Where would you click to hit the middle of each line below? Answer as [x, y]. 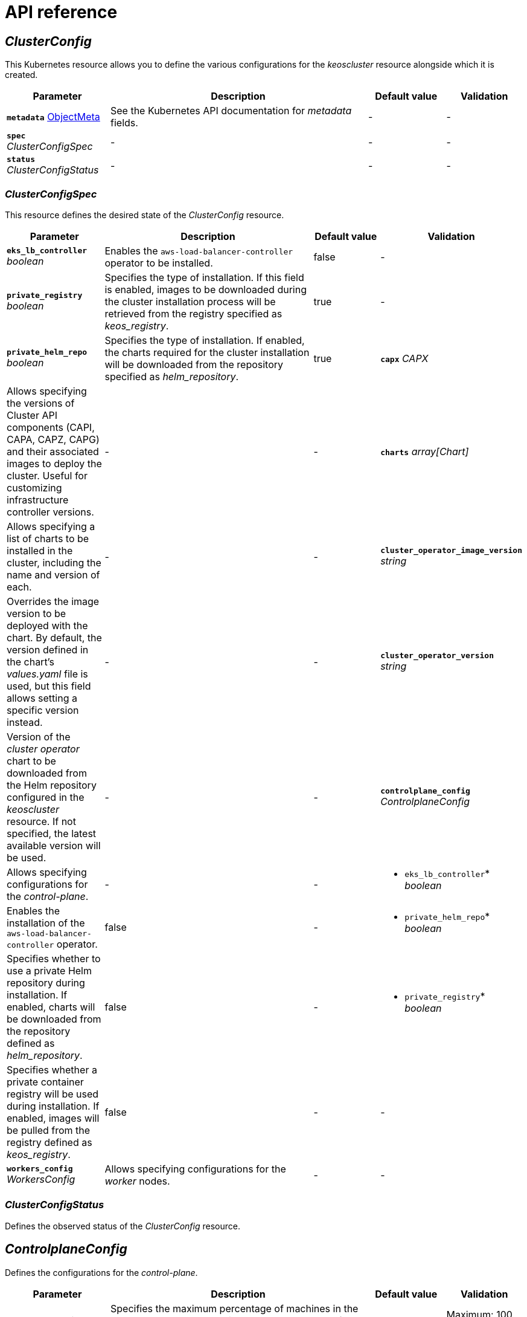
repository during [46, 982]
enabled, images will [53, 1118]
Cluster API [32, 415]
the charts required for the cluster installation [207, 352]
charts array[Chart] [425, 451]
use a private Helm [49, 970]
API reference [61, 12]
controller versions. [50, 512]
